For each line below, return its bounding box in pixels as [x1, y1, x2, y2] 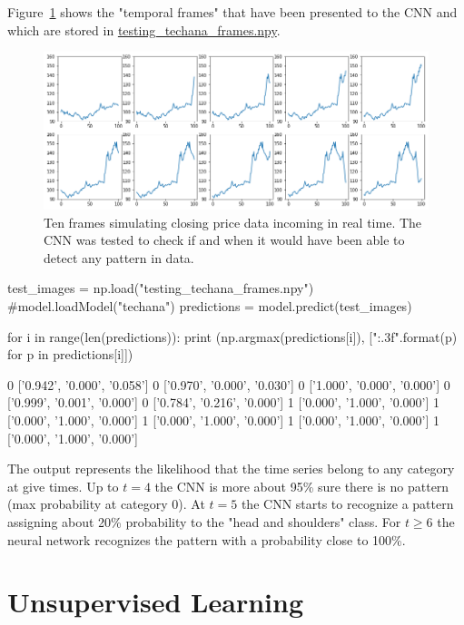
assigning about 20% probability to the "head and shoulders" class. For [7, 513, 401, 532]
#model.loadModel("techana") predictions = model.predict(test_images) [7, 297, 412, 316]
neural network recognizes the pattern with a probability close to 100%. [7, 530, 406, 549]
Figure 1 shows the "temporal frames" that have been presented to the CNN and [7, 3, 458, 21]
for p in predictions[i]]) [7, 345, 133, 364]
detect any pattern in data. [44, 248, 194, 267]
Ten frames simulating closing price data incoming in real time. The [44, 212, 422, 231]
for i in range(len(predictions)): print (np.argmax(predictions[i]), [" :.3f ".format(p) [7, 327, 458, 346]
